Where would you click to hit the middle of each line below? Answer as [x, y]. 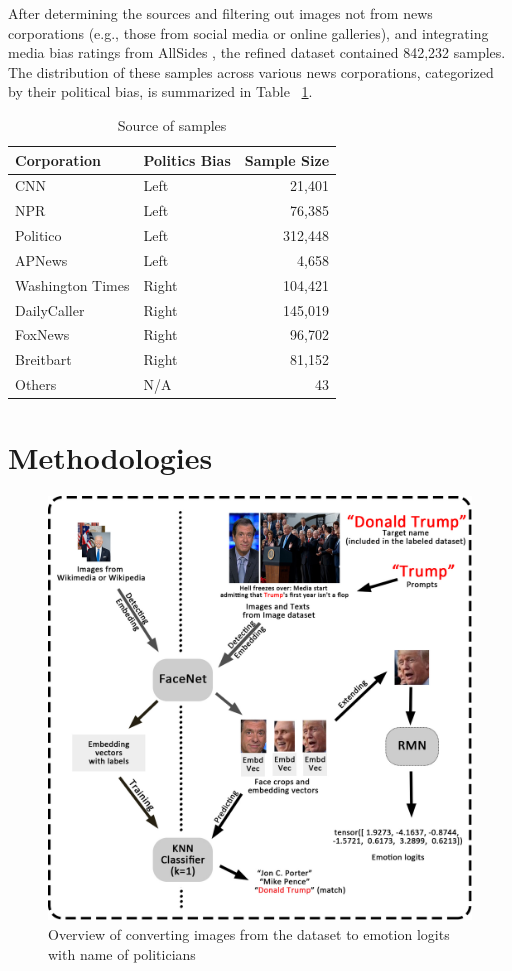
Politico [38, 235]
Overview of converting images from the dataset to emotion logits [249, 933]
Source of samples [172, 124]
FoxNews [42, 334]
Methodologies [110, 457]
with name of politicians [122, 953]
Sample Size [287, 159]
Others [36, 384]
